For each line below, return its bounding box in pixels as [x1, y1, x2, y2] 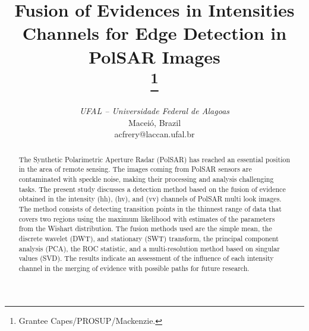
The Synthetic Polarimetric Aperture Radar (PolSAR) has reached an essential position [18, 154, 291, 164]
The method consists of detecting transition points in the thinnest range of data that [18, 203, 282, 213]
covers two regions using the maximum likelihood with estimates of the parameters [18, 213, 275, 223]
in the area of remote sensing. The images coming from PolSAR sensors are [18, 164, 252, 174]
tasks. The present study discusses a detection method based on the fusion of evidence [18, 184, 286, 194]
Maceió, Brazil [128, 116, 181, 128]
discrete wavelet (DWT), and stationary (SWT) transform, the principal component [18, 233, 279, 243]
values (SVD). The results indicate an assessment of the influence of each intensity [18, 253, 274, 263]
